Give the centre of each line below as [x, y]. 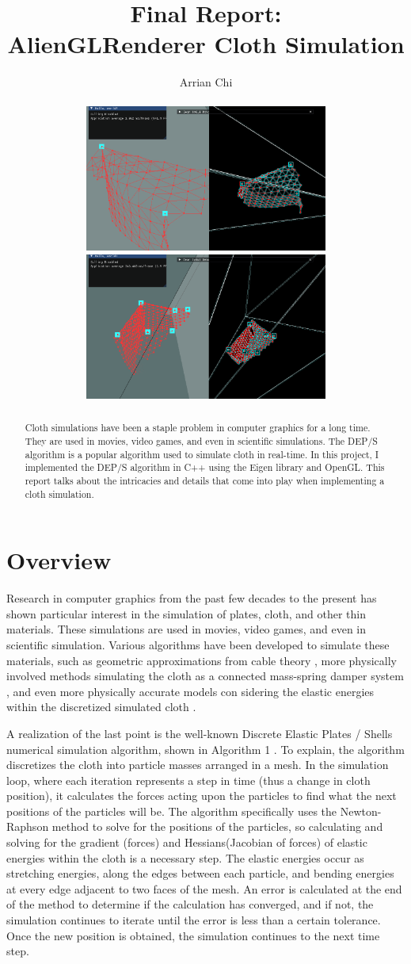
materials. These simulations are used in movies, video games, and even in [186, 629]
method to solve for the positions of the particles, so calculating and [217, 826]
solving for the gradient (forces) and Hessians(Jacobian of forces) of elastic [187, 842]
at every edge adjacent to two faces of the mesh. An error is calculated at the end [204, 888]
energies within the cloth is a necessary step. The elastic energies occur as [185, 857]
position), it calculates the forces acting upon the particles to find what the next [202, 796]
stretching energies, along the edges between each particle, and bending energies [200, 873]
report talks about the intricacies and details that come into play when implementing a [205, 480]
